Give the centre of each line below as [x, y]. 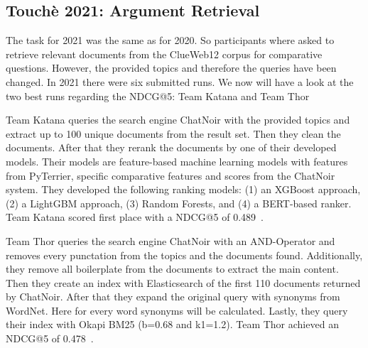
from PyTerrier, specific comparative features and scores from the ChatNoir [171, 175]
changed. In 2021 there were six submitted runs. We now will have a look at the [180, 81]
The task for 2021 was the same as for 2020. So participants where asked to [170, 40]
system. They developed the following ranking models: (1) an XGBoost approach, [183, 189]
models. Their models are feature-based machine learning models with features [177, 161]
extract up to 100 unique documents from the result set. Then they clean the [173, 133]
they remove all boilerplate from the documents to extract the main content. [172, 269]
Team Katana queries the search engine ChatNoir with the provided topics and [178, 120]
